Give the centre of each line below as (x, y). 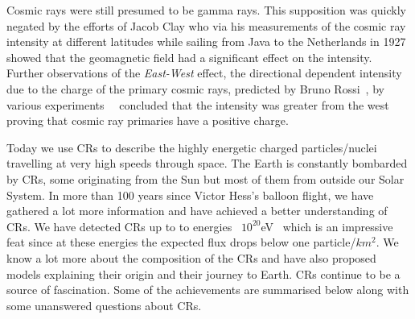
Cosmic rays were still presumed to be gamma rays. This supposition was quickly (207, 10)
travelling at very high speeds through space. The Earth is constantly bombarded (207, 163)
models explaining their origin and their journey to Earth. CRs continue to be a (203, 273)
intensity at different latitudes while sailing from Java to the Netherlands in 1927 (206, 41)
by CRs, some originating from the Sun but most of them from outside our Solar (205, 178)
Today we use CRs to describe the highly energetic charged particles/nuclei (192, 147)
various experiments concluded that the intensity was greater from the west (198, 104)
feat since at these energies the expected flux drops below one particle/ (181, 242)
